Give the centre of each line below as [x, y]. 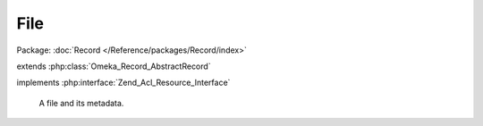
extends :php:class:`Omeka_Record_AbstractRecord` [114, 66]
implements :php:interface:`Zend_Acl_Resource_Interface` [123, 83]
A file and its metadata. [81, 103]
